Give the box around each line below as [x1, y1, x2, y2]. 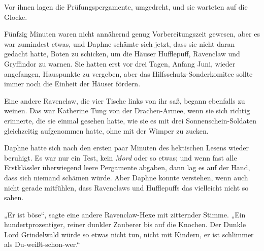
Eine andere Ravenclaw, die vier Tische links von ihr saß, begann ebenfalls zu [4, 95, 245, 106]
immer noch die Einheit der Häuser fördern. [4, 78, 141, 89]
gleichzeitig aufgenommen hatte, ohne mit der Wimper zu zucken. [4, 125, 209, 136]
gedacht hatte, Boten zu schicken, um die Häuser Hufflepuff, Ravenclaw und [4, 48, 240, 59]
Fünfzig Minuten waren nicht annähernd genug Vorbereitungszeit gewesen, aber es [4, 28, 260, 39]
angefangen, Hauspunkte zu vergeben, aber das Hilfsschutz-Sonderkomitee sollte [4, 68, 253, 79]
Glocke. [4, 11, 27, 22]
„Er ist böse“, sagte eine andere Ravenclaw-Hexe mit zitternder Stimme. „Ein [4, 209, 246, 219]
